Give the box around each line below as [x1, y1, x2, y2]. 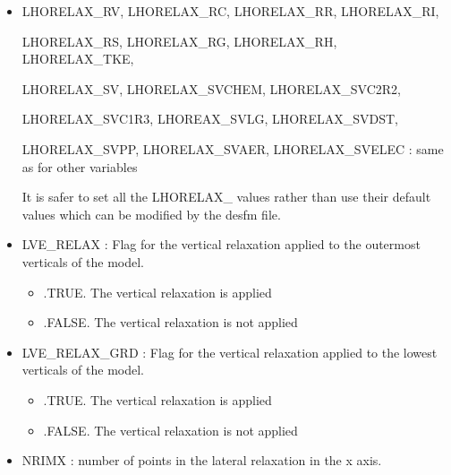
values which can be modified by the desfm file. [21, 204, 281, 223]
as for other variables [21, 157, 138, 176]
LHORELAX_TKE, [21, 49, 134, 68]
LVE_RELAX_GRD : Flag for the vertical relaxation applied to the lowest [21, 342, 438, 361]
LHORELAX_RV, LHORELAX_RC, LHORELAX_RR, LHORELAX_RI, [21, 2, 439, 20]
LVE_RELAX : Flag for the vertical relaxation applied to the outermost [21, 235, 421, 254]
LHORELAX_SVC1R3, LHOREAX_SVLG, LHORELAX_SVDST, [21, 109, 398, 128]
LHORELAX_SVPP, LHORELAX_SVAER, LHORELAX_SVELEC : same [21, 139, 444, 158]
